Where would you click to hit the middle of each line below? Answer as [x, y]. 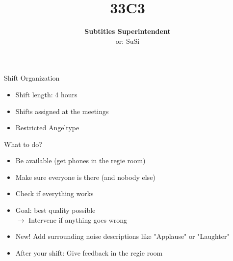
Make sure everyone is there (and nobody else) [85, 177]
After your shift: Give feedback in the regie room [89, 252]
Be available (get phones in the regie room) [80, 160]
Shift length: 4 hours [46, 94]
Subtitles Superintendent [128, 31]
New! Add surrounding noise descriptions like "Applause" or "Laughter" [122, 236]
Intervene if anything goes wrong [78, 219]
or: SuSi [128, 41]
